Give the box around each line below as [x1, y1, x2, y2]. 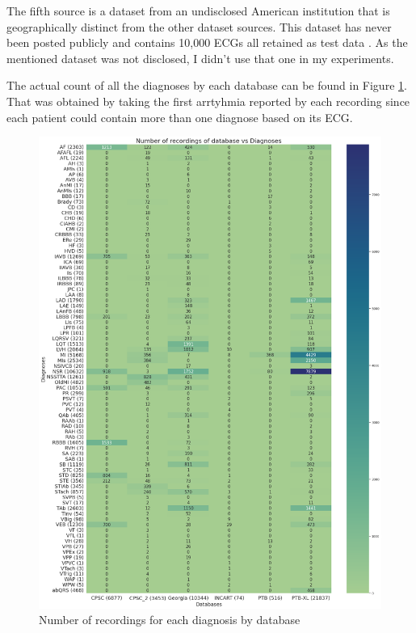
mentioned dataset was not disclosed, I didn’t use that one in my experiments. [6, 49, 394, 66]
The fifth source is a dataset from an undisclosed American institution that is [6, 2, 390, 19]
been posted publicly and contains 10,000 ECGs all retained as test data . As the [6, 34, 408, 51]
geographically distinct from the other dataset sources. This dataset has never [6, 18, 392, 35]
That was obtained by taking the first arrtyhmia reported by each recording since [6, 92, 410, 109]
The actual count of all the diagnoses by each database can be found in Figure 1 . [6, 77, 407, 94]
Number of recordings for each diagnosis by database [39, 611, 300, 628]
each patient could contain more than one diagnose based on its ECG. [6, 108, 353, 125]
